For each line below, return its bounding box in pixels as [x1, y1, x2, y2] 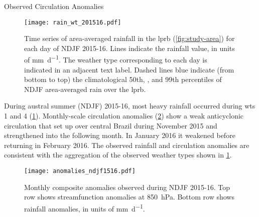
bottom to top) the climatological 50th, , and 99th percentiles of [24, 74, 222, 84]
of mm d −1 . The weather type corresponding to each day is [24, 53, 207, 65]
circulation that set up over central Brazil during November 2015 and [4, 120, 217, 130]
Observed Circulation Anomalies [4, 1, 104, 11]
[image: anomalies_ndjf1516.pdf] [24, 167, 136, 175]
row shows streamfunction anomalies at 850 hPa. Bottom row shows [24, 191, 234, 202]
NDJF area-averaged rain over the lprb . [24, 83, 146, 94]
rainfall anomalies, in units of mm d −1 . [24, 201, 145, 213]
